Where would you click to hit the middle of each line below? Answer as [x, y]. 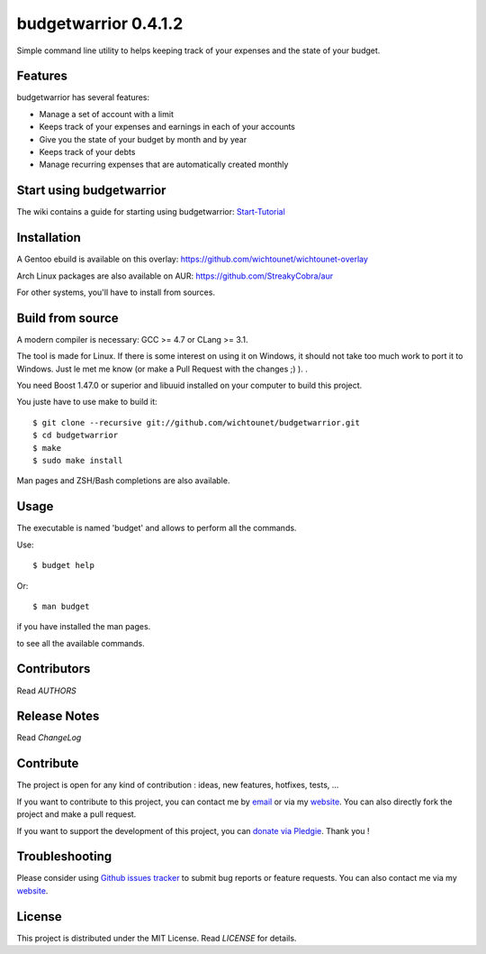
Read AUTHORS [46, 691]
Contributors [54, 669]
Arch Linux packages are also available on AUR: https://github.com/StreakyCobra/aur [175, 276]
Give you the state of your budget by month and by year [143, 139]
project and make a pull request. [76, 814]
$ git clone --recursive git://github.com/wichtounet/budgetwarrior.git [196, 422]
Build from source [67, 318]
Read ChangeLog [49, 738]
